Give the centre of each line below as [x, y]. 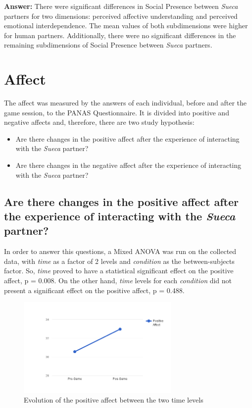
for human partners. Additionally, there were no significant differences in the [120, 35]
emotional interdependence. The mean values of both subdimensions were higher [126, 25]
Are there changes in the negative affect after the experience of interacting [128, 165]
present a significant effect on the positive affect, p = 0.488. [94, 290]
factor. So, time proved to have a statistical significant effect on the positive [119, 271]
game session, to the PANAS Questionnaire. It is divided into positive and [117, 112]
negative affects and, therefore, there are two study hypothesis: [99, 122]
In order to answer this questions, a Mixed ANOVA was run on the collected [120, 251]
